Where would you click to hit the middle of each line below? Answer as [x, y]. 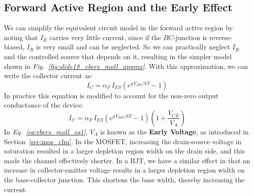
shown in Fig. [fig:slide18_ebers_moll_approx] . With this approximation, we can [126, 66]
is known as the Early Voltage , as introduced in [174, 131]
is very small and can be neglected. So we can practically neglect [133, 47]
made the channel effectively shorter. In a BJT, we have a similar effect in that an [127, 160]
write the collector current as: [48, 76]
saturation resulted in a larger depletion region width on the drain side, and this [125, 151]
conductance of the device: [44, 105]
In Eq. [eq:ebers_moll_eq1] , [46, 131]
